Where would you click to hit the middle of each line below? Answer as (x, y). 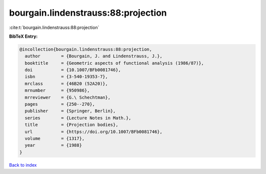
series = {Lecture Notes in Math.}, (78, 118)
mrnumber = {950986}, (57, 90)
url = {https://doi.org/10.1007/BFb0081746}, (94, 132)
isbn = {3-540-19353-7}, (66, 77)
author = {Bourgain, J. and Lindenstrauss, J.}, (94, 56)
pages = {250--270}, (60, 104)
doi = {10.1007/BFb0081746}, (73, 70)
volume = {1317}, (55, 138)
